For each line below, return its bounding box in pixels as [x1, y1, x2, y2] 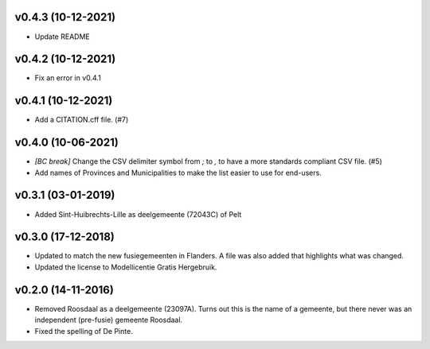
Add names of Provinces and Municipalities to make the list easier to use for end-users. [34, 168, 322, 177]
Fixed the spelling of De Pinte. [34, 326, 133, 335]
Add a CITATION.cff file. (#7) [34, 115, 129, 125]
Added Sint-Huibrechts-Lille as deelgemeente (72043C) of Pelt [34, 209, 242, 219]
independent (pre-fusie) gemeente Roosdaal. [34, 315, 183, 325]
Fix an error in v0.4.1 [34, 73, 101, 83]
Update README [34, 32, 91, 41]
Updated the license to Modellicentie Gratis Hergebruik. [34, 262, 217, 272]
